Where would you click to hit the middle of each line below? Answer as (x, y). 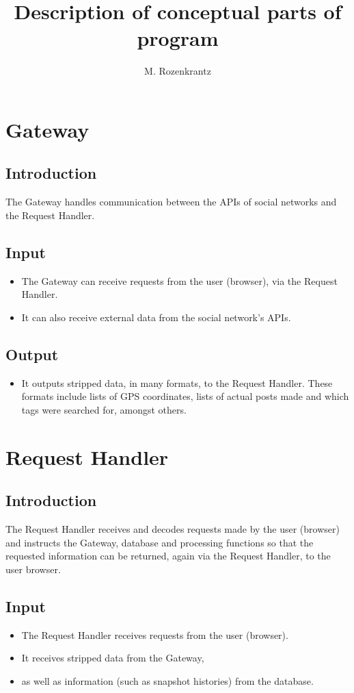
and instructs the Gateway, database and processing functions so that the (160, 542)
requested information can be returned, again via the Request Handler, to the (168, 556)
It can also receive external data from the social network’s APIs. (156, 317)
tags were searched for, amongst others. (104, 409)
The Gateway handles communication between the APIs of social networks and (171, 202)
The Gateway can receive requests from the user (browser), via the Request (179, 280)
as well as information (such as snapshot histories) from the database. (167, 680)
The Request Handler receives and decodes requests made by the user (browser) (173, 529)
